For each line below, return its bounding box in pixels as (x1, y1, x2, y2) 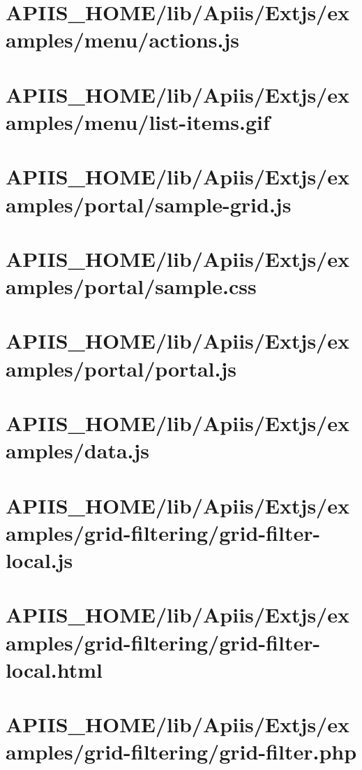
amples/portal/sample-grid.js (6, 189, 292, 218)
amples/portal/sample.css (6, 272, 257, 300)
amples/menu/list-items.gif (6, 107, 270, 136)
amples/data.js (6, 436, 150, 465)
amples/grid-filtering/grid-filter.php (6, 737, 357, 766)
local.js (6, 545, 73, 574)
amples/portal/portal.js (6, 354, 236, 382)
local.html (6, 655, 103, 683)
